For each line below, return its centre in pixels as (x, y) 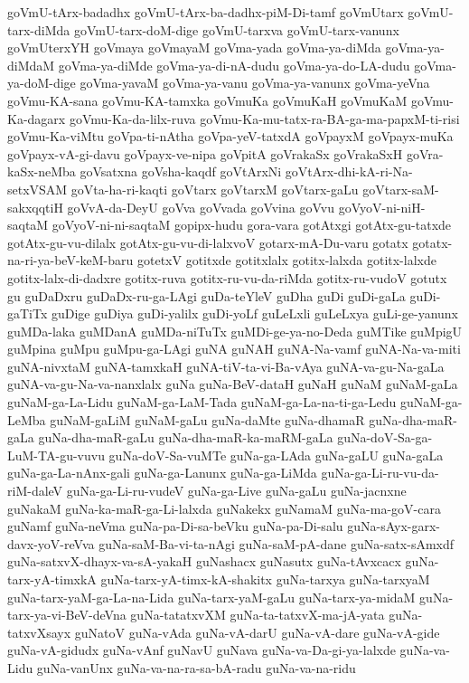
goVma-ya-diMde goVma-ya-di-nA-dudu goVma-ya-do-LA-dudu (234, 65)
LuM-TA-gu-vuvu (56, 455)
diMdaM (31, 65)
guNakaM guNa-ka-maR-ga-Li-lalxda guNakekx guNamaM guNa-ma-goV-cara (224, 508)
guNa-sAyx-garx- (394, 526)
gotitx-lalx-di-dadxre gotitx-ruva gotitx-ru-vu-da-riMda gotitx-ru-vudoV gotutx (227, 277)
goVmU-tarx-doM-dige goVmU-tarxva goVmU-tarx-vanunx (236, 29)
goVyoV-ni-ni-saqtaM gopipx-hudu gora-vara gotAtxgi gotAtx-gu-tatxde (252, 225)
